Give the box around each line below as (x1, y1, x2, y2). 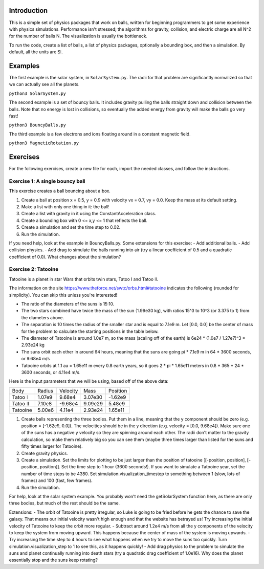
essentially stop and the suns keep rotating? (9, 557, 98, 563)
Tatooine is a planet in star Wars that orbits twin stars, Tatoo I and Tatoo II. (9, 276, 158, 282)
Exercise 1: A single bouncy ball (9, 177, 86, 184)
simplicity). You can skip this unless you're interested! (9, 292, 117, 298)
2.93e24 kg (21, 342, 45, 348)
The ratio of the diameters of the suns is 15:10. (21, 301, 114, 306)
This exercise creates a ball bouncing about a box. (9, 188, 110, 194)
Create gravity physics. (21, 450, 68, 456)
